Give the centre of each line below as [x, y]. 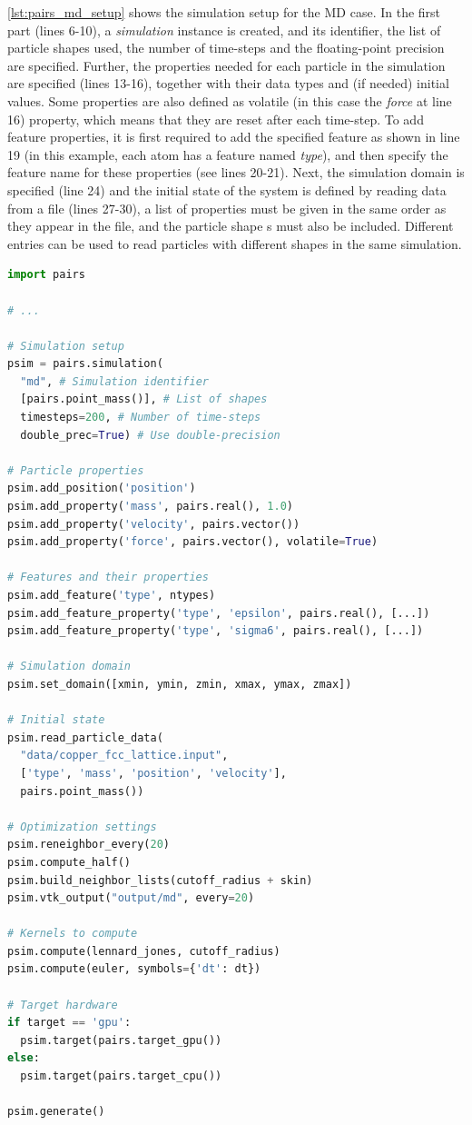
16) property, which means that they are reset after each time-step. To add [216, 119]
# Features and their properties [108, 577]
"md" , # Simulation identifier [114, 381]
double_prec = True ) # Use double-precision [150, 435]
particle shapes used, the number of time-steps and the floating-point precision [226, 48]
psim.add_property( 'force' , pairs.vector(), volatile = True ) [193, 542]
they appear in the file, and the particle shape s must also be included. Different [231, 226]
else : [24, 1058]
